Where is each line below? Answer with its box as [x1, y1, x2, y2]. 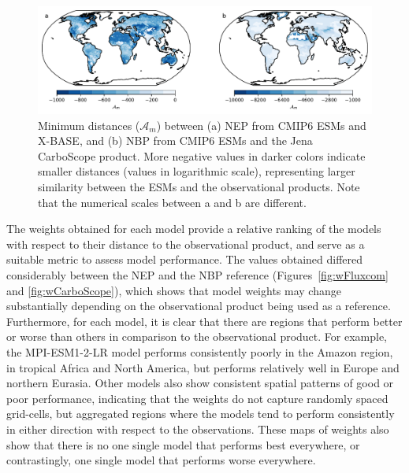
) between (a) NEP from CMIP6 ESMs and [156, 116, 366, 133]
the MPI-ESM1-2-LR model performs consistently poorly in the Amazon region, [6, 343, 393, 360]
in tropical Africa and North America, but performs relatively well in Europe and [6, 359, 400, 375]
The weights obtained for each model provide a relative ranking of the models [6, 220, 381, 237]
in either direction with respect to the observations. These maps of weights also [6, 420, 389, 437]
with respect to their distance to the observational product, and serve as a [6, 235, 365, 252]
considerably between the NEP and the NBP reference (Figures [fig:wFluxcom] [6, 266, 389, 283]
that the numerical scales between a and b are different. [38, 194, 307, 210]
